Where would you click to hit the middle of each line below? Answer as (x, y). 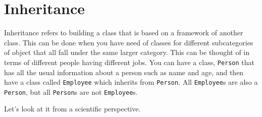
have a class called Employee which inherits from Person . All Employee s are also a (131, 82)
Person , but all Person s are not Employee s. (71, 92)
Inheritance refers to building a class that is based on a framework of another (124, 33)
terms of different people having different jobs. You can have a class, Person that (129, 62)
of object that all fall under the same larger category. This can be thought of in (127, 52)
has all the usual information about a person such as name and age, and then (124, 72)
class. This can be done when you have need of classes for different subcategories (129, 42)
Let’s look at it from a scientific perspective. (72, 109)
